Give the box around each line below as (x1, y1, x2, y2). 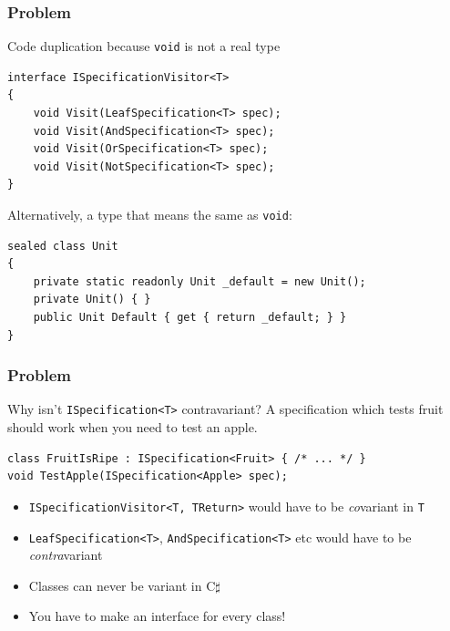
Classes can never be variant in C (28, 575, 216, 595)
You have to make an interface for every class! (28, 606, 286, 626)
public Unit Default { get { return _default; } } (33, 311, 347, 325)
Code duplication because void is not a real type (7, 36, 281, 56)
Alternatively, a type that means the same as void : (7, 205, 292, 224)
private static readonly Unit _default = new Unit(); (33, 274, 366, 288)
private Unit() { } (33, 293, 151, 306)
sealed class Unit (7, 239, 118, 253)
